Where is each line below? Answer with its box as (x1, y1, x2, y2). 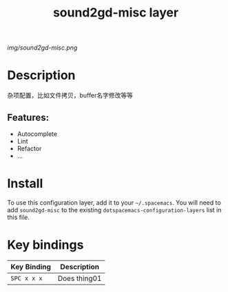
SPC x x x (10, 274, 43, 282)
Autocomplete (17, 129, 57, 138)
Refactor (17, 144, 42, 153)
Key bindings (7, 237, 84, 253)
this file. (7, 213, 30, 221)
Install (7, 176, 43, 192)
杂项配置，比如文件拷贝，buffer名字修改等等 (7, 91, 133, 100)
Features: (7, 111, 50, 123)
